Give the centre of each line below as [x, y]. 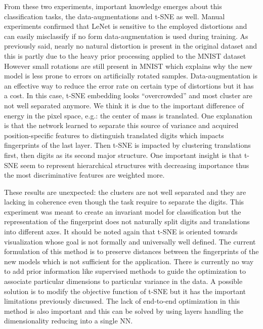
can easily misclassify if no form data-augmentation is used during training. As [126, 36]
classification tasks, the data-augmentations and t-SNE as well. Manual [115, 16]
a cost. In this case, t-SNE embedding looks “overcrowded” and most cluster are [128, 95]
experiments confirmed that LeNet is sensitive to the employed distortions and [126, 26]
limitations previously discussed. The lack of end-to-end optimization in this [122, 301]
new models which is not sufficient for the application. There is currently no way [129, 261]
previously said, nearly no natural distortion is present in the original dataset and [131, 46]
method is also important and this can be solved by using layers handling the [124, 311]
